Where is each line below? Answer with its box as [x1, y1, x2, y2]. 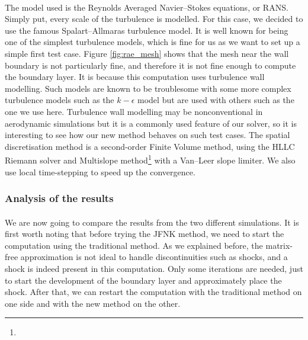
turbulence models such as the [5, 94, 114, 106]
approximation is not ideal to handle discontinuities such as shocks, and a [20, 251, 288, 263]
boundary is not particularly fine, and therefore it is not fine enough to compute [5, 59, 296, 71]
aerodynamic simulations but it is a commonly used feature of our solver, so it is [5, 117, 297, 129]
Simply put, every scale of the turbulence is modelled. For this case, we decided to [5, 12, 303, 25]
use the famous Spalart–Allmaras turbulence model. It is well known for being [5, 24, 288, 36]
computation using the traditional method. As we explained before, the [5, 239, 263, 251]
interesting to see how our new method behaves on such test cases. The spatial [5, 129, 290, 141]
